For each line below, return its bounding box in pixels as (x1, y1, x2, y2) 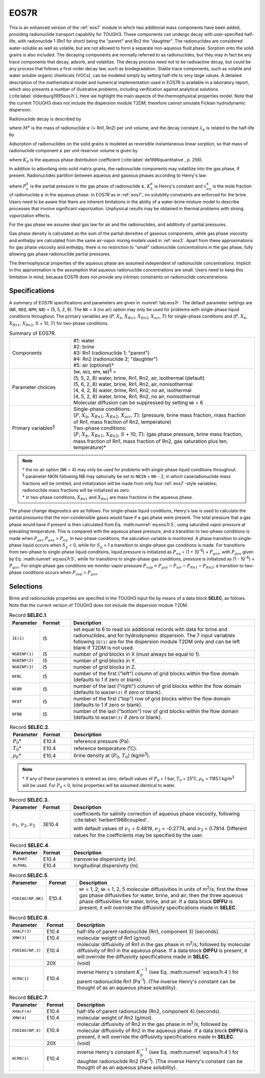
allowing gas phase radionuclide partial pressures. (9, 251, 111, 257)
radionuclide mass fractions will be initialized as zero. (22, 487, 131, 493)
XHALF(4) (12, 1009, 32, 1014)
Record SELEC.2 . (9, 724, 50, 730)
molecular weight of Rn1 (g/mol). (77, 934, 152, 941)
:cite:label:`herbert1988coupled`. (73, 816, 149, 823)
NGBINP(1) (12, 651, 34, 657)
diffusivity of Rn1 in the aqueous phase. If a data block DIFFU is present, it (77, 947, 247, 954)
